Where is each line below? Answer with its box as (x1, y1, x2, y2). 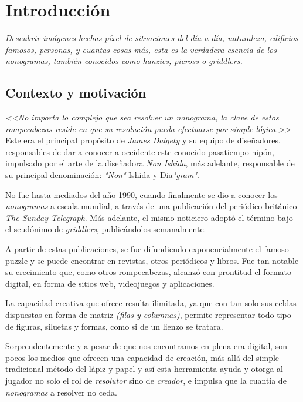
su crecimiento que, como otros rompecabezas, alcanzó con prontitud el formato (5, 266, 292, 278)
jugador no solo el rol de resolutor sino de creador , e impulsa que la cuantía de (5, 374, 287, 386)
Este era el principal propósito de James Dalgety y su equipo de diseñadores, (5, 134, 281, 146)
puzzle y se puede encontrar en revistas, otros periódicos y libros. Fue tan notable (5, 254, 299, 266)
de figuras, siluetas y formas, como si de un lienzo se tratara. (5, 320, 223, 332)
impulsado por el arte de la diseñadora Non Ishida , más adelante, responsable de (5, 157, 295, 169)
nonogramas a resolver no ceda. (5, 386, 117, 398)
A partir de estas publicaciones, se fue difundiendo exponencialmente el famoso (5, 243, 289, 255)
